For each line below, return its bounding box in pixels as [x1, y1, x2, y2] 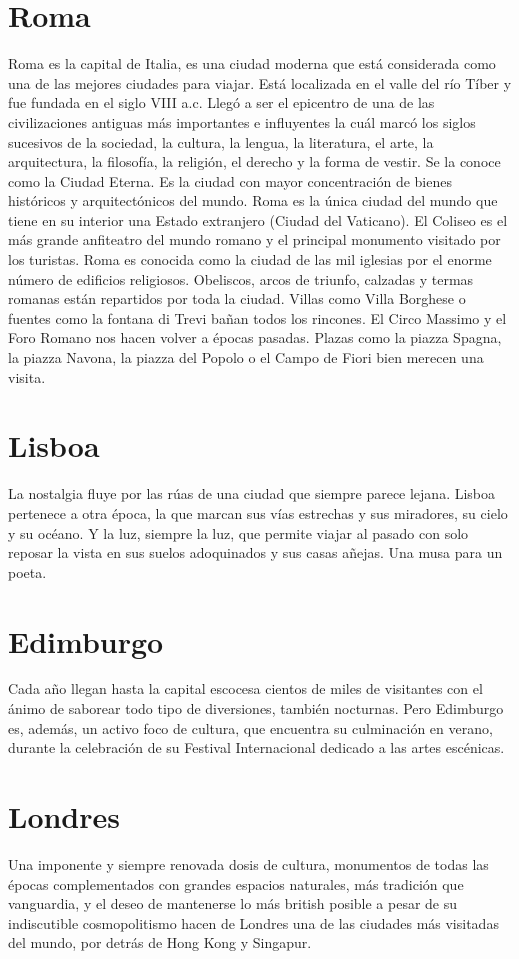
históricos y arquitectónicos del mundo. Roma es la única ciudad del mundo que [8, 190, 498, 211]
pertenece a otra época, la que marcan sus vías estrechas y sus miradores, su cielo [8, 502, 508, 523]
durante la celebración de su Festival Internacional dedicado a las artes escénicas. [8, 737, 505, 758]
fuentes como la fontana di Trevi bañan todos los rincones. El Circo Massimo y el [8, 307, 507, 328]
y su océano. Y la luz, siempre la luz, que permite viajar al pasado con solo [8, 522, 469, 543]
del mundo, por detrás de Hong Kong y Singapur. [8, 932, 312, 953]
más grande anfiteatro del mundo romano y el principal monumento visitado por [8, 229, 501, 250]
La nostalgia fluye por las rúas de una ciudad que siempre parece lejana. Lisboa [8, 483, 496, 504]
